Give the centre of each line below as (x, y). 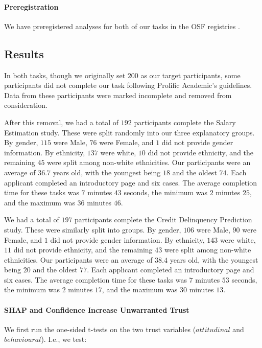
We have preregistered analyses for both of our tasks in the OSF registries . (122, 26)
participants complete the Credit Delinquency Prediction (163, 219)
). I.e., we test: (64, 339)
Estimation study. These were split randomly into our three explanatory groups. (129, 132)
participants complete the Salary (185, 122)
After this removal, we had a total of (62, 122)
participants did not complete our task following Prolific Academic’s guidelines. (128, 85)
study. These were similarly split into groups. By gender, (93, 229)
